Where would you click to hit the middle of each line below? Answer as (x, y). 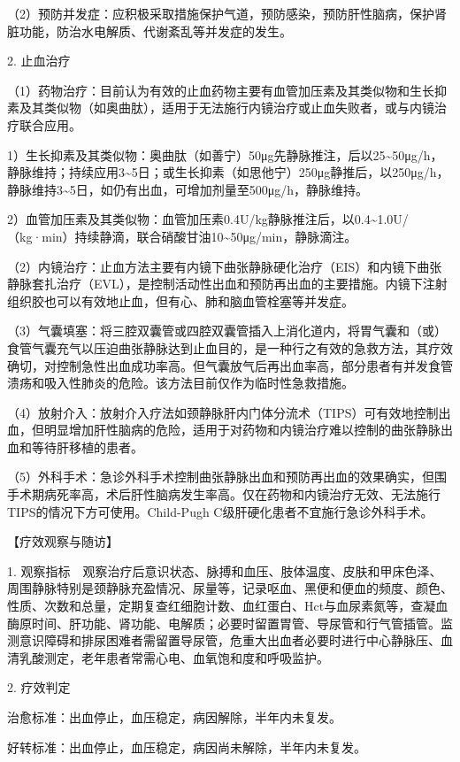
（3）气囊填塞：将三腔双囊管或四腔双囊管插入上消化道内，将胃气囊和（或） (227, 331)
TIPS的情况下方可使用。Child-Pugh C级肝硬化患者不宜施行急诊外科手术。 (220, 511)
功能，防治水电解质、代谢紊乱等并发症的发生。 (155, 31)
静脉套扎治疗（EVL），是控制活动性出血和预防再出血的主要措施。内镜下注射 (227, 284)
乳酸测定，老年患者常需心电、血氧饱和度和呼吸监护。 (174, 657)
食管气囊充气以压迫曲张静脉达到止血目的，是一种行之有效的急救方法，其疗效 (230, 347)
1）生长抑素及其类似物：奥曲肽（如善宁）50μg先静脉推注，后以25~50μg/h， (225, 154)
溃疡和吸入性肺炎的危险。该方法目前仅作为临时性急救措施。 (180, 383)
